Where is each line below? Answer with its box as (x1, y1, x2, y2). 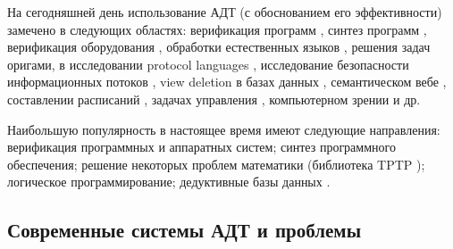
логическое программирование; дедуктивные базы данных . (7, 172, 331, 191)
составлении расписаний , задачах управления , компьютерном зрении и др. (7, 89, 421, 108)
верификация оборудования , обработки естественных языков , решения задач (7, 37, 431, 56)
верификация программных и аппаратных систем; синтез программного (7, 137, 396, 156)
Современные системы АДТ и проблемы (7, 216, 362, 244)
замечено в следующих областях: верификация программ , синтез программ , (7, 20, 427, 38)
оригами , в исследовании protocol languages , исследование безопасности (7, 54, 409, 73)
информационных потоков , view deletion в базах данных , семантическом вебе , (7, 72, 447, 91)
